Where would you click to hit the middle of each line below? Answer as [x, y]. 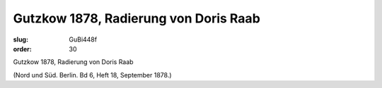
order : [22, 49]
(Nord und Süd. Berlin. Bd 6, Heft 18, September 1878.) [93, 75]
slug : [21, 39]
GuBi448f [83, 39]
